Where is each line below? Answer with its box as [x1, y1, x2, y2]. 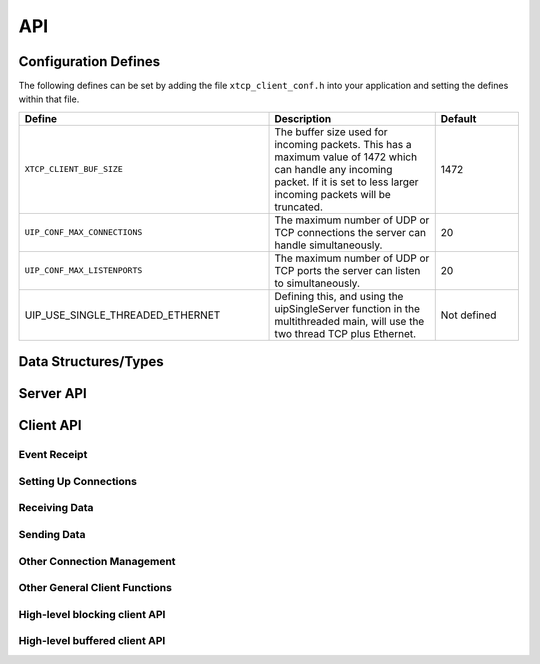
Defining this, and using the [274, 289, 404, 303]
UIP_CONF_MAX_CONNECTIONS [24, 227, 143, 238]
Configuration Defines [18, 53, 161, 70]
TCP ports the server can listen [274, 263, 421, 277]
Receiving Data [18, 501, 94, 515]
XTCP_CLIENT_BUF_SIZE [24, 164, 124, 175]
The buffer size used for [274, 125, 389, 139]
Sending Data [18, 527, 86, 541]
